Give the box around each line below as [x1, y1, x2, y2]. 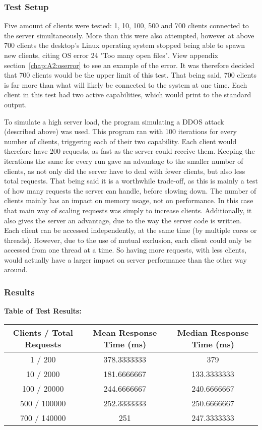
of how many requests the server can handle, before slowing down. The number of [4, 185, 256, 196]
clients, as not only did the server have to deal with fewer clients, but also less [4, 165, 245, 176]
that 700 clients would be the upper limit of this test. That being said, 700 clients [4, 70, 256, 80]
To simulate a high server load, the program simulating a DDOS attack [4, 116, 224, 127]
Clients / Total [13, 326, 73, 338]
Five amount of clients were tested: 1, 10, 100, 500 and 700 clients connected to [4, 20, 249, 31]
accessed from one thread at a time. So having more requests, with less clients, [4, 244, 246, 255]
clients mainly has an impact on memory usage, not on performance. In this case [4, 195, 253, 206]
